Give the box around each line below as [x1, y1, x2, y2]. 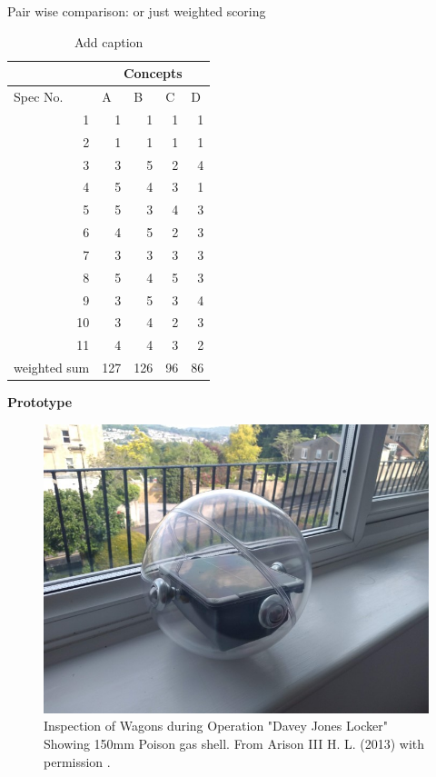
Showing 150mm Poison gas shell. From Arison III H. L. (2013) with [44, 734, 425, 753]
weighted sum [14, 358, 90, 377]
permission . [44, 752, 111, 771]
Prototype [7, 393, 73, 412]
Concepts [123, 64, 183, 83]
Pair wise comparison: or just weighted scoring [7, 2, 266, 20]
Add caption [74, 32, 144, 51]
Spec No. [14, 87, 64, 106]
